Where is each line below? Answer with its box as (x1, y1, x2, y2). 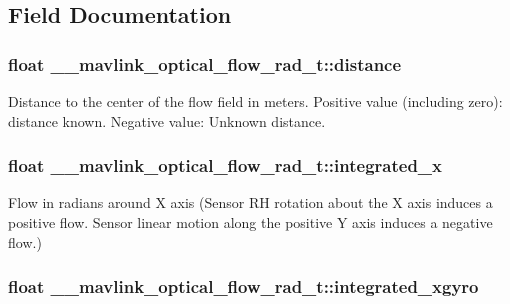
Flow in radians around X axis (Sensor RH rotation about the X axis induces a (8, 192, 493, 213)
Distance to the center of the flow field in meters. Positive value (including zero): (8, 91, 503, 111)
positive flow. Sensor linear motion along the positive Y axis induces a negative (8, 212, 493, 232)
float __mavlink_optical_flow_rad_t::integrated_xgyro (8, 274, 479, 299)
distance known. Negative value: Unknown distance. (8, 110, 326, 131)
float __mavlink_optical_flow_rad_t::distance (8, 51, 402, 76)
